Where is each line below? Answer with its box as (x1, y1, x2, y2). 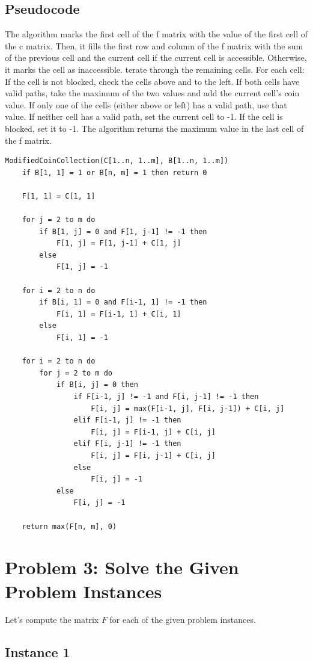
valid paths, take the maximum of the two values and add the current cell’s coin (5, 87, 300, 99)
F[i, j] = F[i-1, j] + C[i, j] (91, 427, 216, 436)
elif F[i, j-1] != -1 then (73, 439, 181, 448)
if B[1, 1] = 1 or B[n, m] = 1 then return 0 (22, 168, 207, 177)
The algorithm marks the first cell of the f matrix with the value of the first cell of (5, 28, 308, 40)
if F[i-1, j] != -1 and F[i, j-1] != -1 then (73, 392, 259, 401)
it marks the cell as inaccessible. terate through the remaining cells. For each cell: (5, 63, 305, 75)
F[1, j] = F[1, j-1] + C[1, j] (56, 239, 181, 248)
